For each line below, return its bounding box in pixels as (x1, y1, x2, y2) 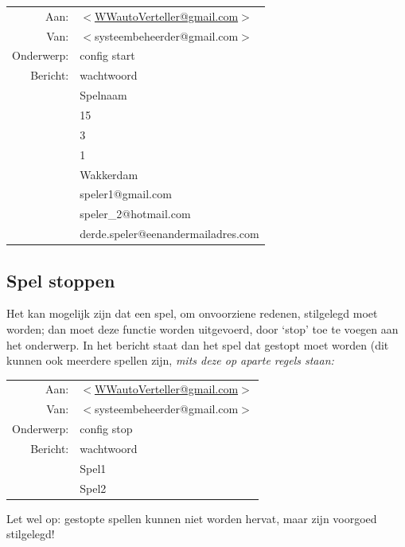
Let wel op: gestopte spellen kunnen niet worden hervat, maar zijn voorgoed (6, 510, 377, 526)
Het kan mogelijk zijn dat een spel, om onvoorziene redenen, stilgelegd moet (6, 305, 378, 322)
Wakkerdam (80, 166, 138, 182)
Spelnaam (80, 87, 127, 104)
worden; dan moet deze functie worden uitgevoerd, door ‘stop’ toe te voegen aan (6, 320, 399, 337)
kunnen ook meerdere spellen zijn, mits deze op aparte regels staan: (6, 352, 334, 369)
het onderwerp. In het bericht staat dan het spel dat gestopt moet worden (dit (6, 336, 389, 353)
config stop (80, 420, 133, 437)
